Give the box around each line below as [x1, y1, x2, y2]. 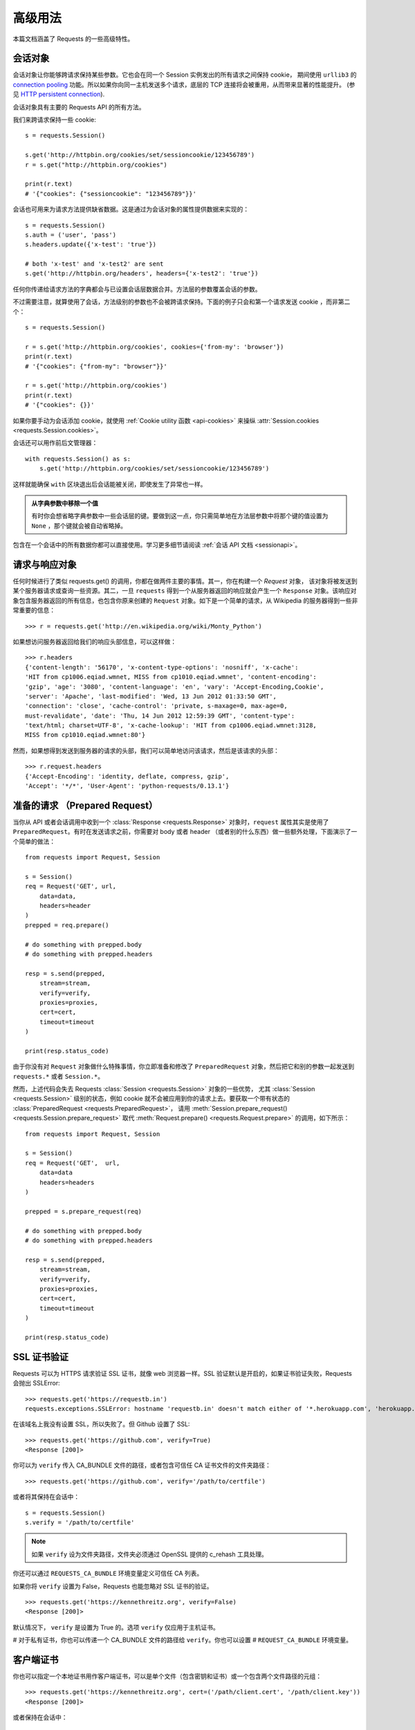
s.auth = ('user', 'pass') [25, 230, 117, 239]
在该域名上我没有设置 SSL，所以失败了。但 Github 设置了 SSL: [12, 1420, 190, 1428]
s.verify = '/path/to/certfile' [25, 1519, 135, 1527]
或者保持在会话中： [12, 1713, 68, 1722]
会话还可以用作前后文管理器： [12, 439, 98, 447]
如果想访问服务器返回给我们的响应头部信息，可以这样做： [12, 637, 176, 646]
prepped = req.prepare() [25, 921, 109, 929]
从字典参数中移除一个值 [31, 499, 98, 507]
